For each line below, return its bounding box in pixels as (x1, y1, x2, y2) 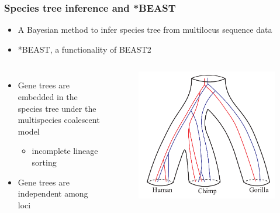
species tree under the (18, 102, 96, 114)
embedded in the (18, 91, 78, 102)
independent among (18, 187, 88, 200)
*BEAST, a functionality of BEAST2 (18, 43, 151, 55)
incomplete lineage (32, 145, 98, 157)
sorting (32, 156, 57, 168)
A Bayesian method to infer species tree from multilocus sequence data (18, 23, 272, 36)
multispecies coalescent (18, 114, 100, 126)
